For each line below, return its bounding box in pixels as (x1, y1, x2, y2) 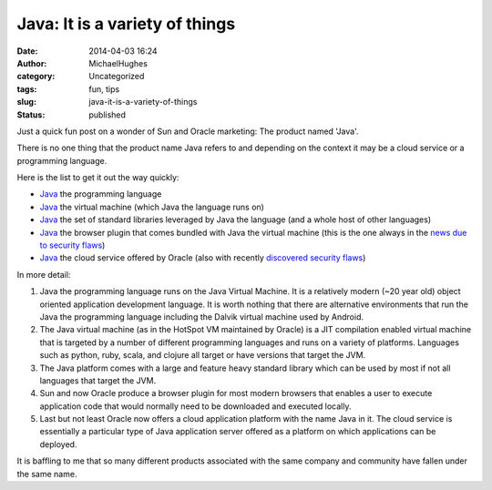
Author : (16, 57, 47, 68)
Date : (16, 46, 38, 56)
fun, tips (88, 83, 120, 95)
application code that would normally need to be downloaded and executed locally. (39, 401, 352, 412)
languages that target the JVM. (39, 374, 157, 386)
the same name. (16, 468, 77, 479)
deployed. (39, 438, 77, 450)
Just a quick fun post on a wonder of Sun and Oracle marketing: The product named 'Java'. (16, 126, 359, 137)
